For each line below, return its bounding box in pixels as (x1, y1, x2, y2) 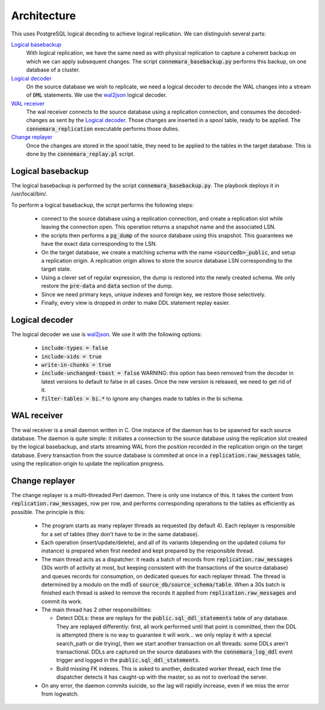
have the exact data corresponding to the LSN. (41, 240, 158, 248)
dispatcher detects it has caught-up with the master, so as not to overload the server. (56, 673, 268, 681)
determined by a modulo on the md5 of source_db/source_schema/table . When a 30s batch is (41, 581, 286, 588)
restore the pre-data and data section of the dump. (41, 283, 173, 290)
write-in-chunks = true (41, 361, 111, 369)
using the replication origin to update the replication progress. (11, 460, 165, 467)
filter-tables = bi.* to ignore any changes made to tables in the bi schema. (41, 394, 244, 402)
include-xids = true (41, 353, 102, 360)
